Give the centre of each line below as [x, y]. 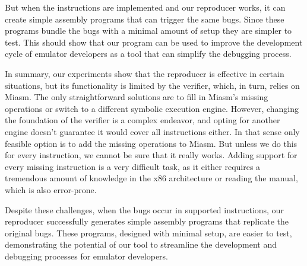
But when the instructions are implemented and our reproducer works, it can [145, 7]
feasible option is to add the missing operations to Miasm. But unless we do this [151, 143]
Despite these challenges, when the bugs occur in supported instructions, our [144, 209]
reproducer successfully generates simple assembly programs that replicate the [147, 221]
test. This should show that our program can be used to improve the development [154, 42]
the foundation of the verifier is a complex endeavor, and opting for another [143, 120]
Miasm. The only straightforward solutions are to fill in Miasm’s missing [137, 97]
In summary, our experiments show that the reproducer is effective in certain [145, 73]
